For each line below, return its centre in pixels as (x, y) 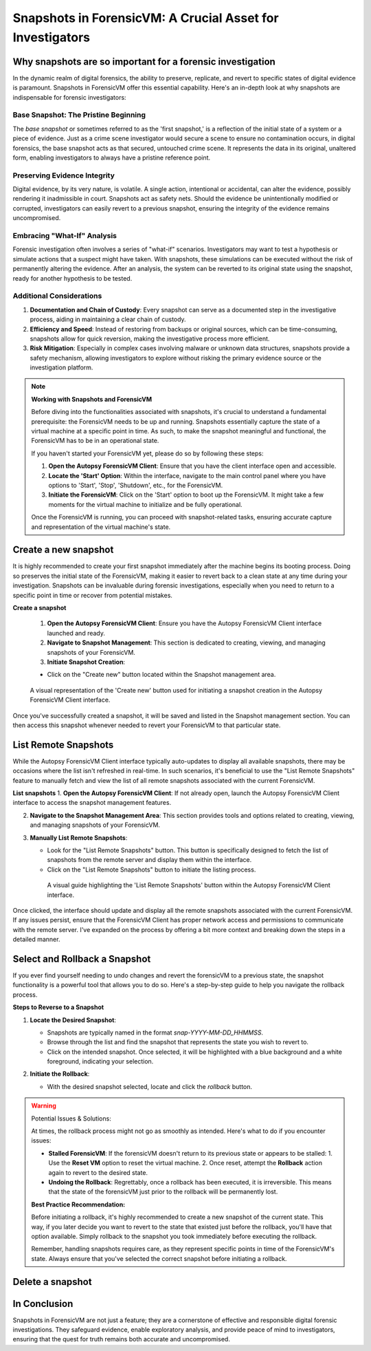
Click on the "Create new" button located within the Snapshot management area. (161, 675)
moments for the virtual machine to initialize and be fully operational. (146, 504)
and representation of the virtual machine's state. (101, 527)
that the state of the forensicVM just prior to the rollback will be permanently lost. (163, 1192)
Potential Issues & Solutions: (71, 1118)
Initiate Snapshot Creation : (86, 662)
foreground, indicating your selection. (100, 1061)
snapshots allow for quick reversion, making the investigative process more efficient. (150, 338)
